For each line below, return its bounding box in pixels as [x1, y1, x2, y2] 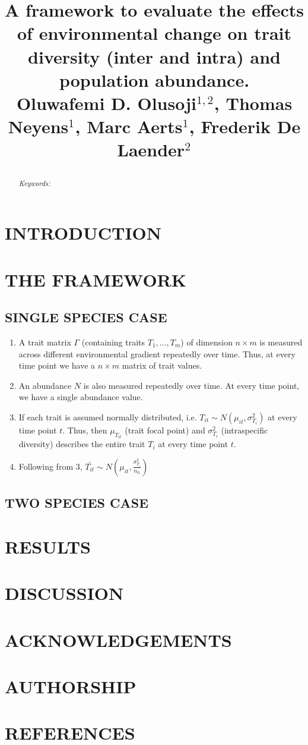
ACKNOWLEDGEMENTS [5, 627, 232, 652]
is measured [259, 335, 303, 348]
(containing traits [81, 335, 145, 348]
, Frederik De [189, 114, 301, 139]
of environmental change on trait [17, 21, 292, 45]
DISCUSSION [5, 581, 124, 605]
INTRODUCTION [5, 221, 162, 245]
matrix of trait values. [122, 359, 202, 372]
